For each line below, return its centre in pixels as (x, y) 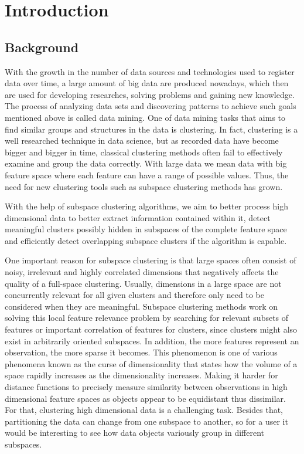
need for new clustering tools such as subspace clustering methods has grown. (144, 186)
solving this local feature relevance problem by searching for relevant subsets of (147, 318)
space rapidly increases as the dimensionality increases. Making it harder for (141, 375)
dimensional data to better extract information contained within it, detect (138, 217)
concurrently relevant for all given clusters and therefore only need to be (134, 295)
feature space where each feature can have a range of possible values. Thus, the (147, 175)
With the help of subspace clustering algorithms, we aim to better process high (146, 206)
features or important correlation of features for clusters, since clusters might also (151, 329)
